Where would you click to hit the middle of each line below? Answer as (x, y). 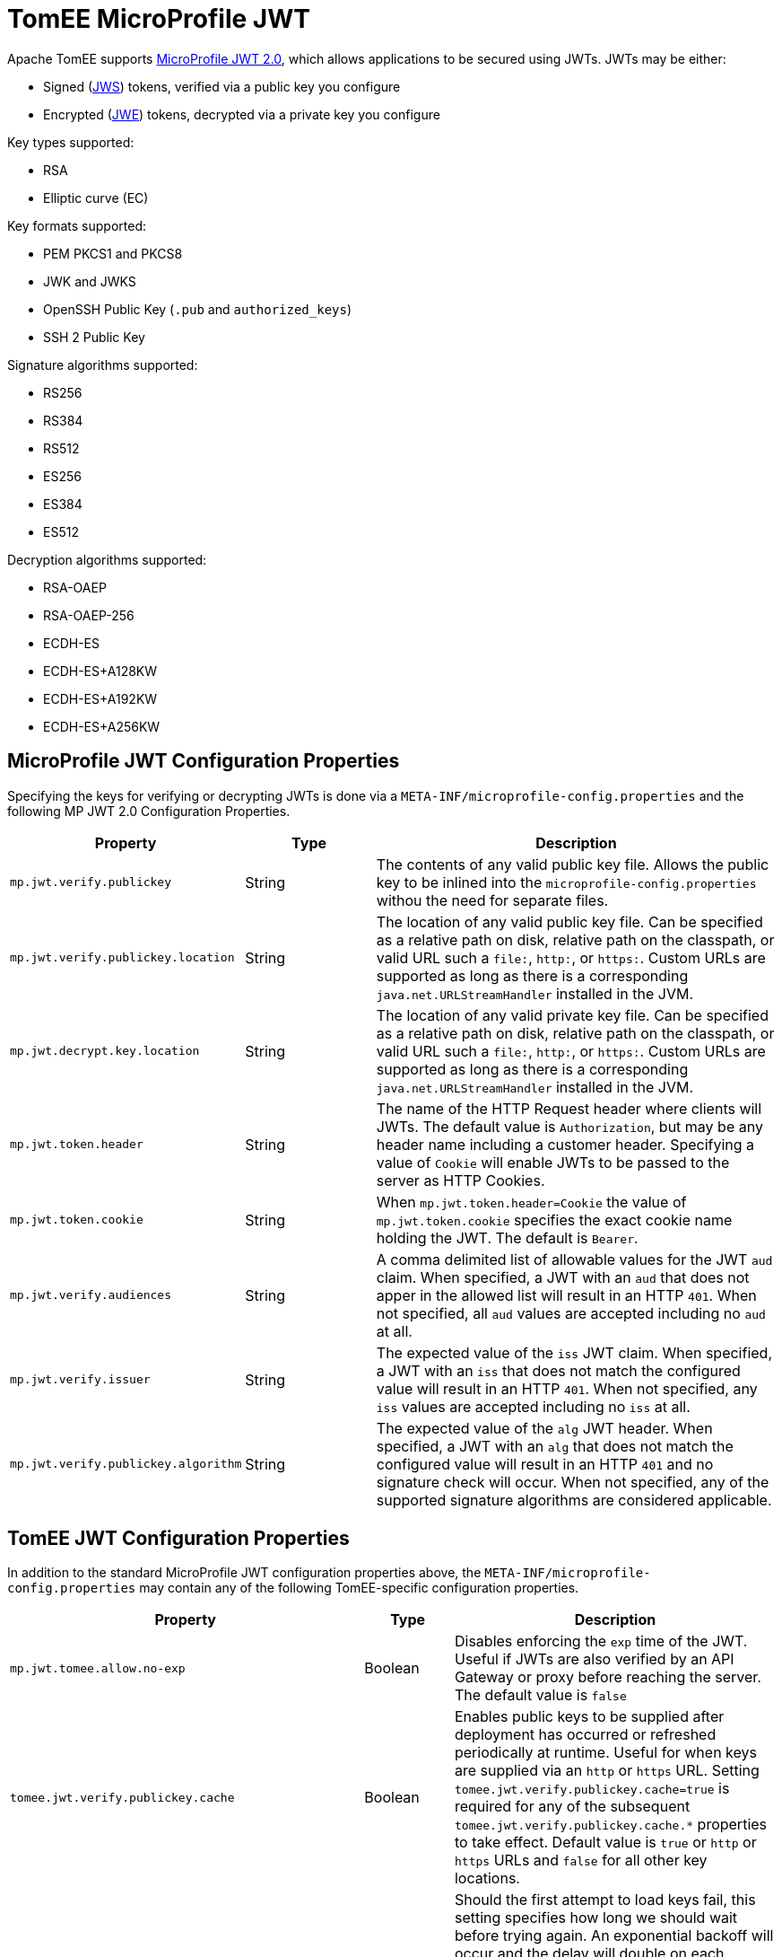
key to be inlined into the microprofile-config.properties (566, 882)
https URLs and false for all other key (581, 1860)
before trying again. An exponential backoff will (614, 1936)
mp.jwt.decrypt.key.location (105, 1051)
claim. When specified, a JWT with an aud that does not (563, 1277)
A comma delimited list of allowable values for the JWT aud (574, 1259)
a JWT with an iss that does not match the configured (558, 1370)
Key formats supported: (77, 225)
